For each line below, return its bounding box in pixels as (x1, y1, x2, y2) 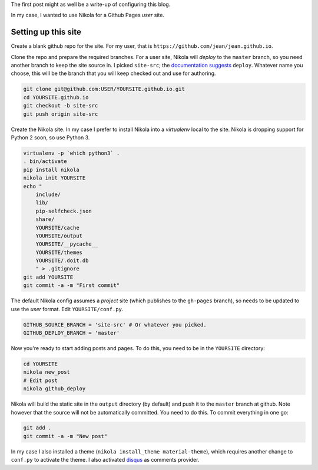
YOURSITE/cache (35, 224, 79, 231)
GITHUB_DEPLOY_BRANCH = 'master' (23, 329, 120, 336)
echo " (23, 183, 42, 190)
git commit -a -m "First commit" (23, 282, 120, 289)
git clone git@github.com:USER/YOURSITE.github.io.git (23, 86, 185, 93)
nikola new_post (23, 369, 71, 376)
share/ (35, 216, 55, 223)
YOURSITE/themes (35, 249, 82, 256)
